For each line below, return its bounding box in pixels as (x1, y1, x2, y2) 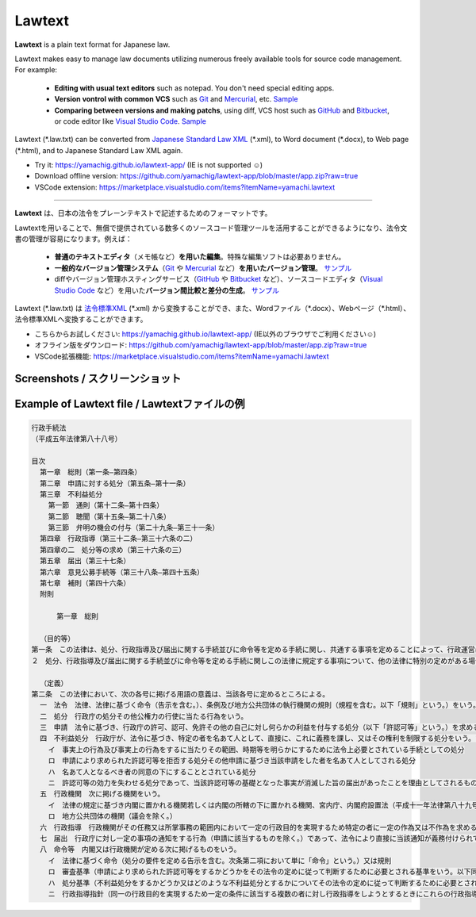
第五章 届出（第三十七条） (40, 556, 131, 566)
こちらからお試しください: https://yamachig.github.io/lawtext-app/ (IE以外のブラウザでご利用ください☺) (34, 329, 377, 339)
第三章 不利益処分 (40, 489, 103, 499)
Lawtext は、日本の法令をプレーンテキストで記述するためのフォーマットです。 (14, 209, 272, 218)
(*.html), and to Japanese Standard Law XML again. (14, 145, 183, 155)
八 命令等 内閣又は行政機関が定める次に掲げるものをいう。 (40, 845, 241, 854)
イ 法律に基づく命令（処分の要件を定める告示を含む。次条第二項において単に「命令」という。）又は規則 (48, 856, 392, 865)
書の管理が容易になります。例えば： (14, 234, 132, 244)
